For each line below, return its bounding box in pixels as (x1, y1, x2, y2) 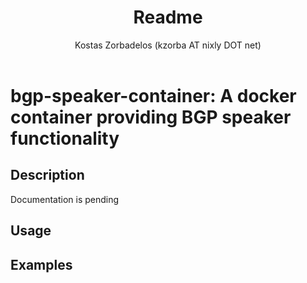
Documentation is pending (10, 193, 120, 205)
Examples (10, 256, 73, 273)
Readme (133, 6, 203, 29)
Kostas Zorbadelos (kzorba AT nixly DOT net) (74, 39, 262, 51)
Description (10, 167, 85, 184)
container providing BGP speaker (10, 106, 292, 128)
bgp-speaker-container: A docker (10, 84, 297, 107)
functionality (10, 127, 120, 150)
